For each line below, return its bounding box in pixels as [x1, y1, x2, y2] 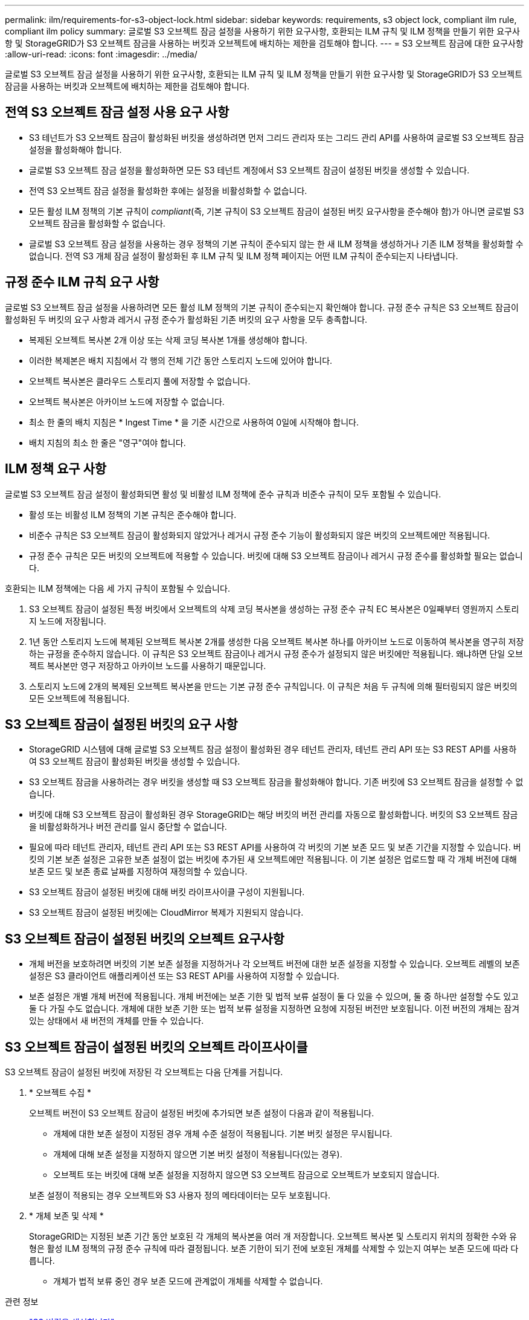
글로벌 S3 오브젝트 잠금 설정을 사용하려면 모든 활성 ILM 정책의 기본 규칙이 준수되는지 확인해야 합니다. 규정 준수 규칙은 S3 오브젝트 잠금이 [5, 302, 519, 312]
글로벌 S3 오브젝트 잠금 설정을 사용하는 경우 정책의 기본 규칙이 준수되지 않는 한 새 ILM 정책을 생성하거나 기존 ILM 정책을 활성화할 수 [29, 238, 524, 249]
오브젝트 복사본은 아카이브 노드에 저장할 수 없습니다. [29, 396, 225, 407]
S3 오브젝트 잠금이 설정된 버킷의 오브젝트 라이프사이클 [5, 1039, 308, 1055]
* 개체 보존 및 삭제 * [29, 1211, 104, 1221]
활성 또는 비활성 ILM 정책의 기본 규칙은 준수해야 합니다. [29, 509, 237, 520]
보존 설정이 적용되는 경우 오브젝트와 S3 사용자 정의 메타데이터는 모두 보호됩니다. [29, 1190, 330, 1201]
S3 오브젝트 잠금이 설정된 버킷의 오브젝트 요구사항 [5, 931, 284, 946]
